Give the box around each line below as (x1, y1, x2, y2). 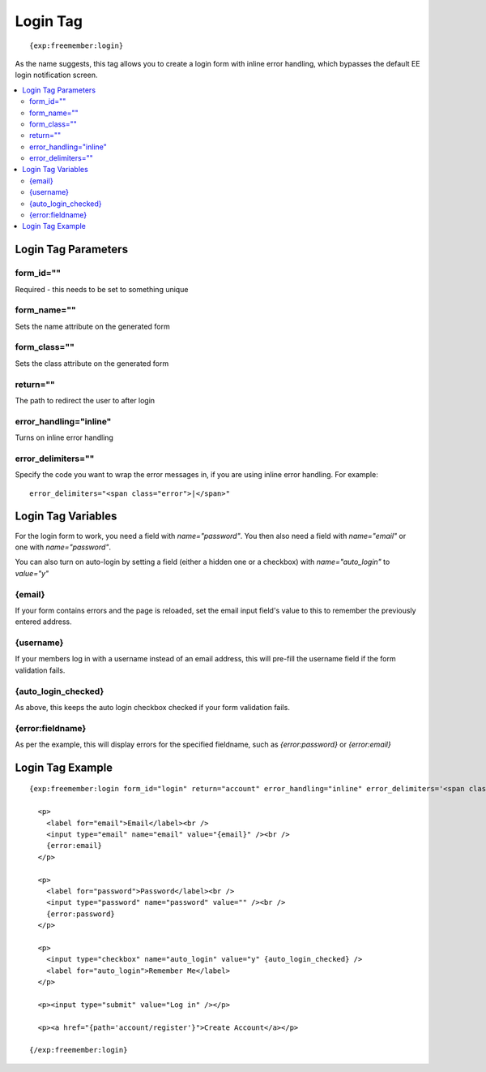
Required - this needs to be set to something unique (15, 284, 189, 294)
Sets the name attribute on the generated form (15, 321, 170, 331)
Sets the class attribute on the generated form (15, 358, 169, 368)
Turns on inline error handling (15, 433, 113, 442)
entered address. (15, 617, 72, 626)
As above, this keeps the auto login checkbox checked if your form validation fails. (15, 702, 291, 712)
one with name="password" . (15, 542, 112, 552)
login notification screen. (15, 70, 98, 80)
